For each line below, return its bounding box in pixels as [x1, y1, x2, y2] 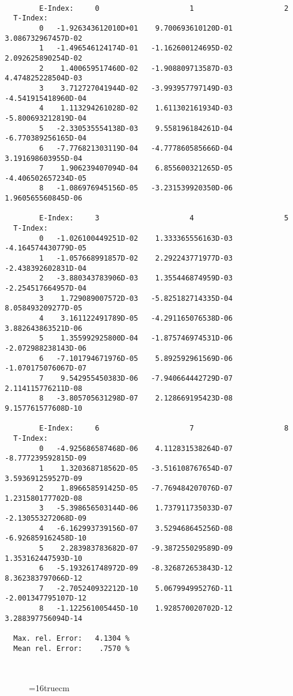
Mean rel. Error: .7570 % [13, 644, 130, 653]
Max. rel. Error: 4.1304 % [13, 634, 130, 643]
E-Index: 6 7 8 [39, 424, 289, 433]
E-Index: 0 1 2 [39, 4, 289, 13]
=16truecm [29, 681, 70, 694]
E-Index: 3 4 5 [39, 214, 289, 223]
